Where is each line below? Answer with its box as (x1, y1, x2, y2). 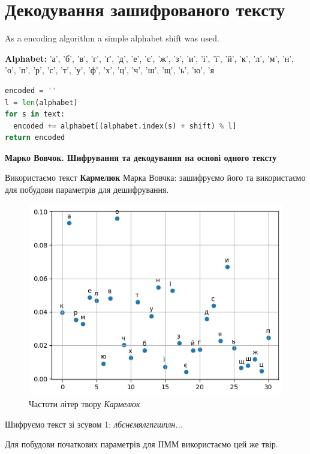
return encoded (5, 133, 65, 142)
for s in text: (5, 110, 65, 119)
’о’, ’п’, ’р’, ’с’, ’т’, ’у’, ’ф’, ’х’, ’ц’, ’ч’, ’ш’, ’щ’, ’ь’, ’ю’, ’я (5, 64, 214, 76)
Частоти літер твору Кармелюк (29, 398, 140, 410)
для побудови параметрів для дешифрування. (5, 183, 169, 196)
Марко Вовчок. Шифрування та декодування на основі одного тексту (5, 151, 277, 163)
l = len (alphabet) (5, 98, 78, 107)
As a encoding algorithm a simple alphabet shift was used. (5, 32, 219, 44)
